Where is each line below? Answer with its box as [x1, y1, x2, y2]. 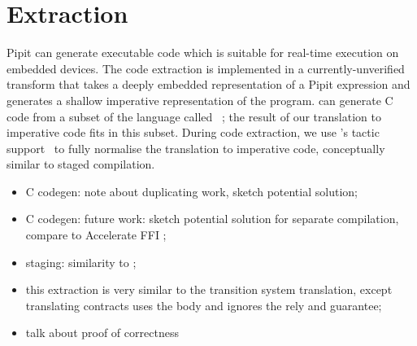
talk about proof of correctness [25, 324, 179, 341]
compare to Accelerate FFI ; [25, 226, 167, 243]
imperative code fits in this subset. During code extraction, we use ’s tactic [7, 124, 380, 141]
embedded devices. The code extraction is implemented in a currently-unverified [7, 59, 405, 77]
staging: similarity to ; [25, 253, 137, 270]
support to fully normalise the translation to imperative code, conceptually [7, 139, 385, 156]
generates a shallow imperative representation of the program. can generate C [7, 91, 393, 108]
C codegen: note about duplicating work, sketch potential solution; [25, 182, 358, 199]
